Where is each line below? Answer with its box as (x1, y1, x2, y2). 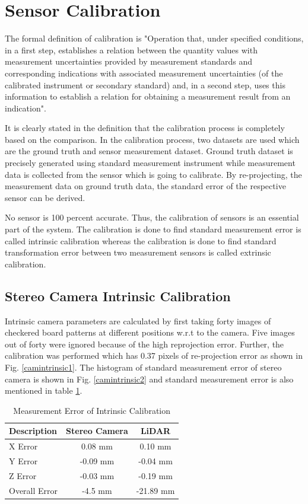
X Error (9, 440, 38, 452)
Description (9, 425, 58, 437)
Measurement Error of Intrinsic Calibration (13, 404, 170, 416)
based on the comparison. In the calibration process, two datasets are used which (5, 133, 300, 145)
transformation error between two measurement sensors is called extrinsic (5, 246, 271, 259)
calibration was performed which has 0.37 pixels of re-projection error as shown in (5, 349, 303, 362)
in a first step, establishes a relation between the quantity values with (5, 43, 258, 56)
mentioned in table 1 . (5, 384, 82, 397)
